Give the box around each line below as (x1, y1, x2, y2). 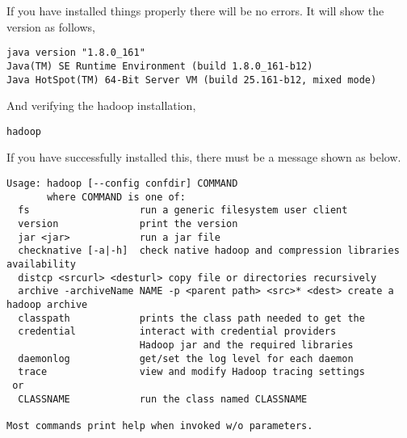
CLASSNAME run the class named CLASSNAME (18, 393, 308, 405)
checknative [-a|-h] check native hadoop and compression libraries (18, 245, 400, 257)
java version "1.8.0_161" (6, 47, 145, 59)
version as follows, (6, 18, 95, 35)
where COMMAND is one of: (47, 191, 186, 203)
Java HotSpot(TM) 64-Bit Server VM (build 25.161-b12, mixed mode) (6, 74, 377, 86)
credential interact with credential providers (18, 326, 337, 338)
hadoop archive (6, 298, 88, 310)
